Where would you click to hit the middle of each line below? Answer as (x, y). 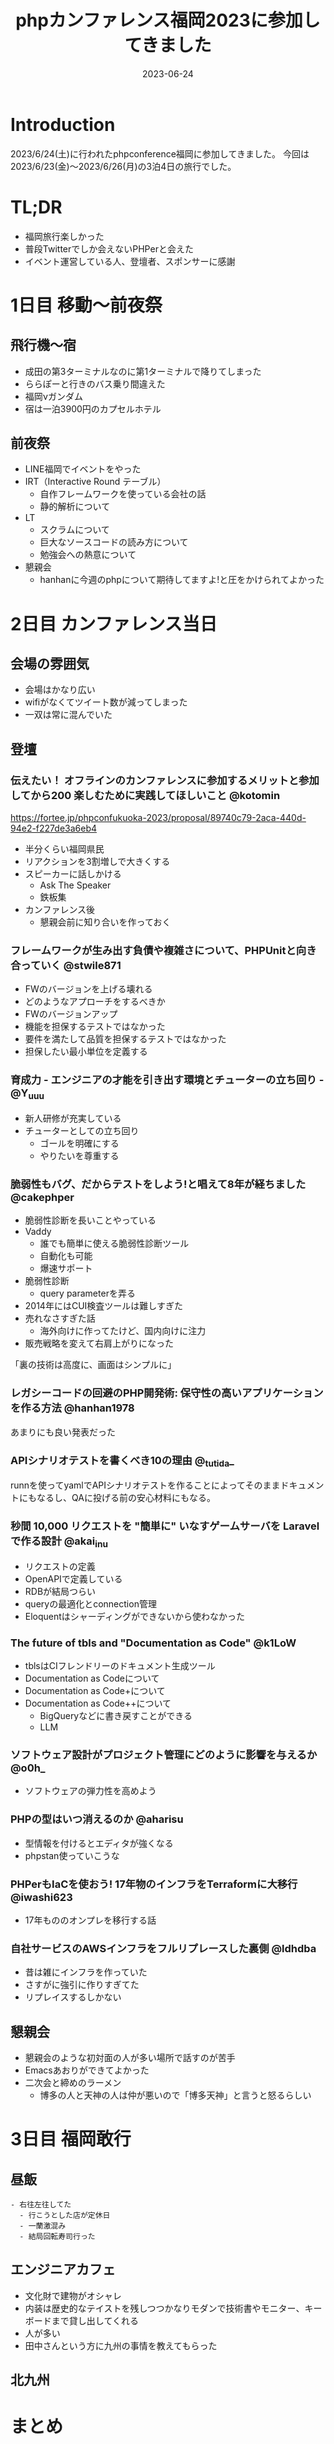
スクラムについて (74, 530)
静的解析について (75, 507)
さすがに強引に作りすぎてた (82, 1985)
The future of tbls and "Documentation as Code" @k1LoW (153, 1643)
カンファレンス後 (60, 910)
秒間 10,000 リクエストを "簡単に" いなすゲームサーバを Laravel (165, 1526)
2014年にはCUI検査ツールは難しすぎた (104, 1306)
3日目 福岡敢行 (71, 2139)
